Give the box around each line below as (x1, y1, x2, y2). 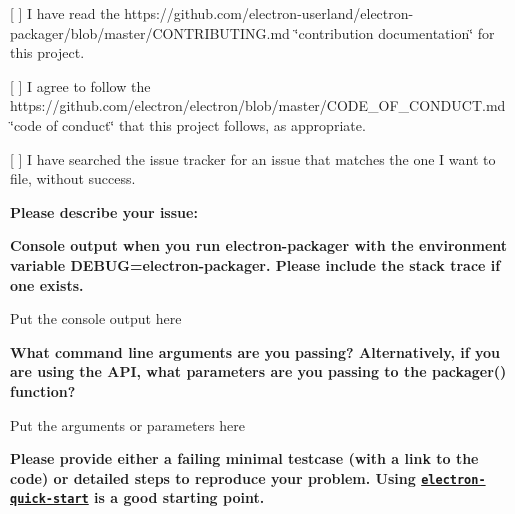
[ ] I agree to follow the (10, 75, 151, 96)
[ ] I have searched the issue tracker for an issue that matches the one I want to (10, 148, 496, 169)
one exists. (10, 274, 84, 295)
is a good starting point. (94, 487, 265, 508)
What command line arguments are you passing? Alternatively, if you (10, 341, 501, 362)
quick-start (10, 492, 89, 507)
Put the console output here (10, 308, 182, 329)
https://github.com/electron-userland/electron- (124, 3, 414, 23)
